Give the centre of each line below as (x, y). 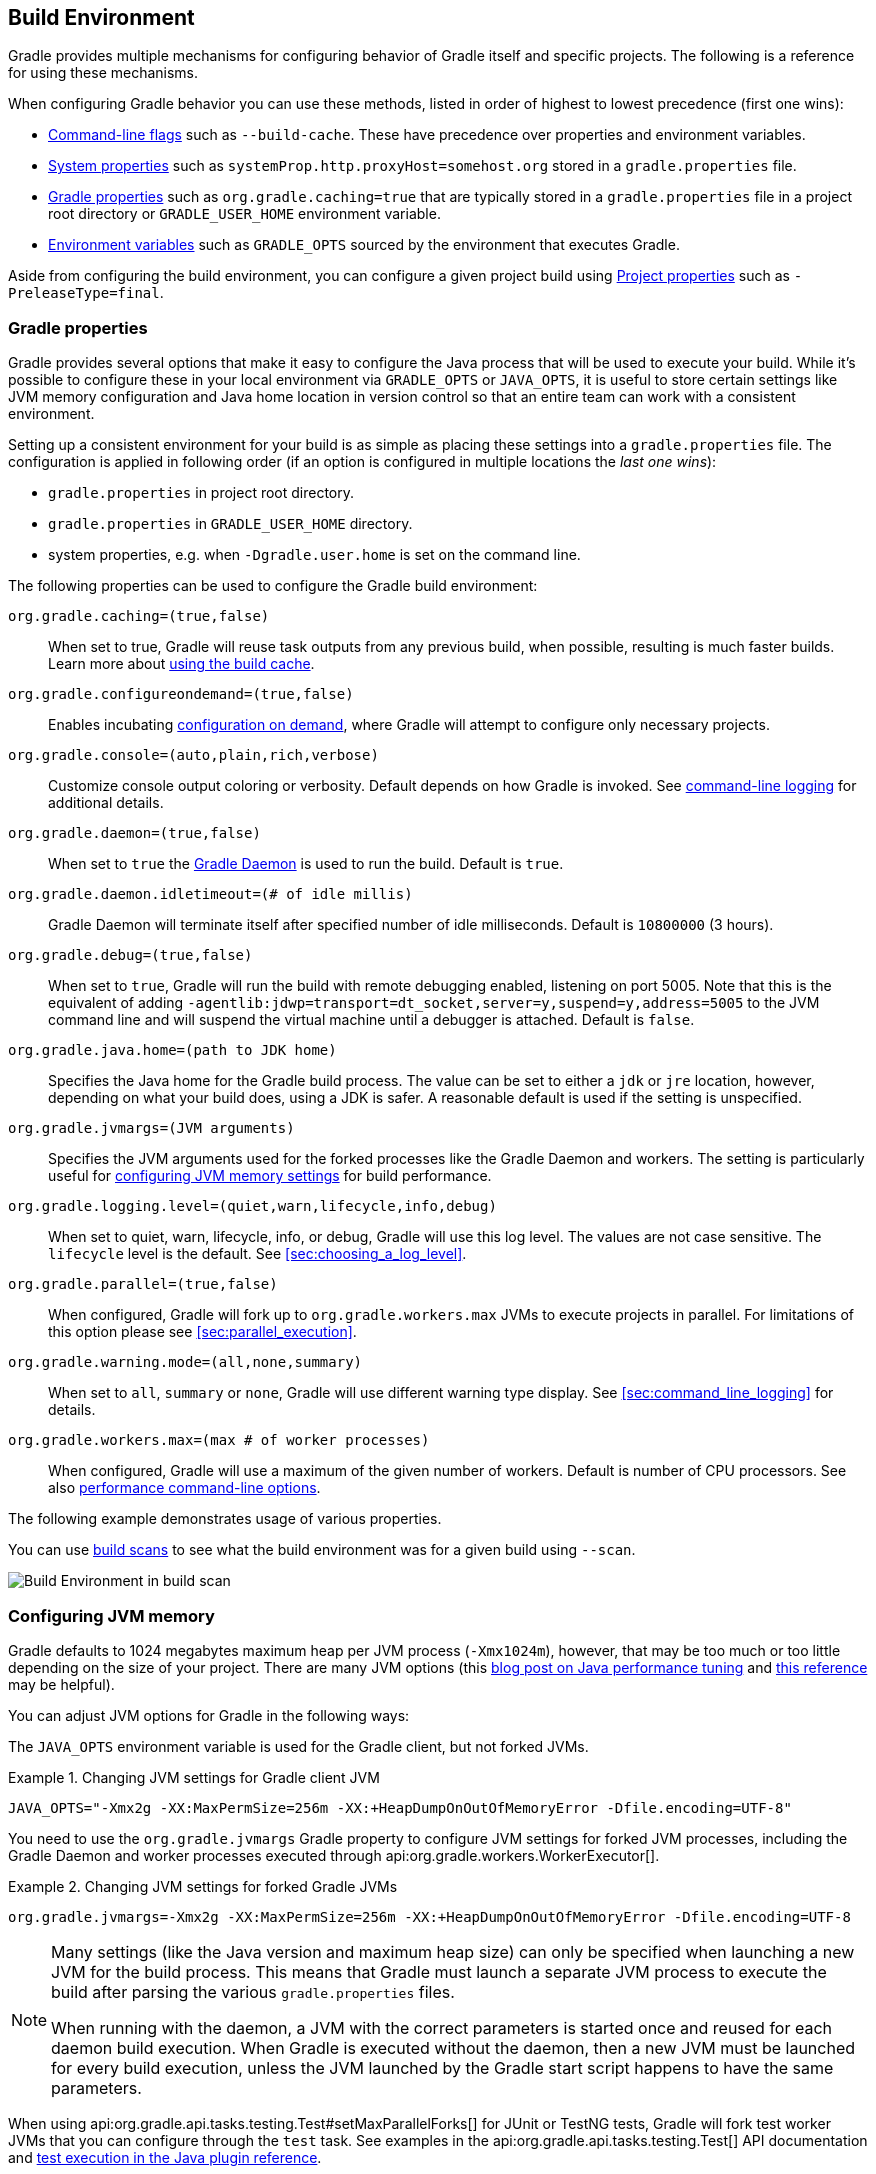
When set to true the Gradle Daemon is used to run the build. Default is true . (306, 864)
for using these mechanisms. (103, 73)
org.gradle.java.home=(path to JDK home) (172, 1050)
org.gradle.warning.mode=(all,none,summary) (185, 1362)
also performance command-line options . (184, 1488)
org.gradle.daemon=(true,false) (134, 833)
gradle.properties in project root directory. (201, 493)
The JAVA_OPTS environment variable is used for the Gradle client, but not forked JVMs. (298, 1746)
